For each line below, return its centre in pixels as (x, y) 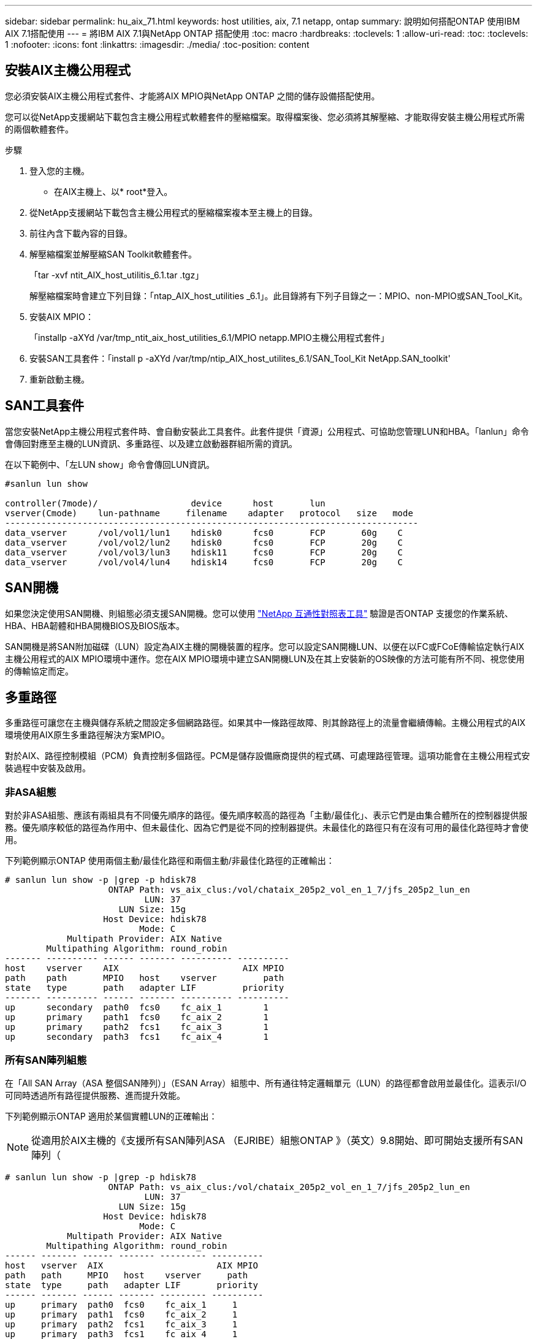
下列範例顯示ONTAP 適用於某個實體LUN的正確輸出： (111, 1116)
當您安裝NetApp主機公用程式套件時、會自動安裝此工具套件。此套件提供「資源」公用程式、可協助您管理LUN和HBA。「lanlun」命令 (267, 431)
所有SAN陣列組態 (46, 1060)
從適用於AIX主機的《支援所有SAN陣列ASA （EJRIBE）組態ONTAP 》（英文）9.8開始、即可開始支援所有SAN (277, 1140)
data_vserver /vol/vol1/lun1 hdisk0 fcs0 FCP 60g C (204, 532)
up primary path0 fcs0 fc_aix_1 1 (121, 1304)
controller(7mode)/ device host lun (165, 503)
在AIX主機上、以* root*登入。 (113, 191)
